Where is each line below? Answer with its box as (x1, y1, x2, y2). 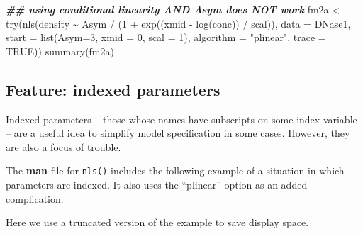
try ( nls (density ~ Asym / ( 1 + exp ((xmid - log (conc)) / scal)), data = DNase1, (6, 16, 351, 30)
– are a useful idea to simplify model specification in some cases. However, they (6, 126, 350, 140)
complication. (6, 191, 64, 206)
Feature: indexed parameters (6, 78, 220, 100)
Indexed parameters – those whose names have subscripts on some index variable (6, 111, 357, 126)
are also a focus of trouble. (6, 139, 121, 154)
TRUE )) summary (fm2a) (6, 43, 114, 58)
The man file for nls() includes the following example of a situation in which (6, 163, 345, 178)
